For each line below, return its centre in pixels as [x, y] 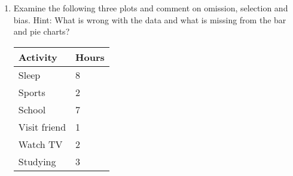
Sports [32, 92]
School [32, 109]
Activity [38, 57]
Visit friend [42, 126]
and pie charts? [42, 31]
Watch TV [40, 144]
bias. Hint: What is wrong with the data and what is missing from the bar [150, 19]
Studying [37, 161]
